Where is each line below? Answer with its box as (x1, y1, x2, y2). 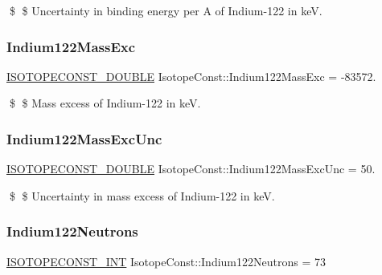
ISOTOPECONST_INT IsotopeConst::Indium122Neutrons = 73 (6, 253, 326, 269)
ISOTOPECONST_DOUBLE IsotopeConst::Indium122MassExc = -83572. (6, 67, 376, 84)
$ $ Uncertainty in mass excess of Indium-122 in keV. (9, 187, 275, 204)
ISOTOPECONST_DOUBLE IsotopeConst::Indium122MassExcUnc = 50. (6, 160, 376, 177)
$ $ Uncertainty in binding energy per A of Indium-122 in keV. (9, 2, 322, 18)
